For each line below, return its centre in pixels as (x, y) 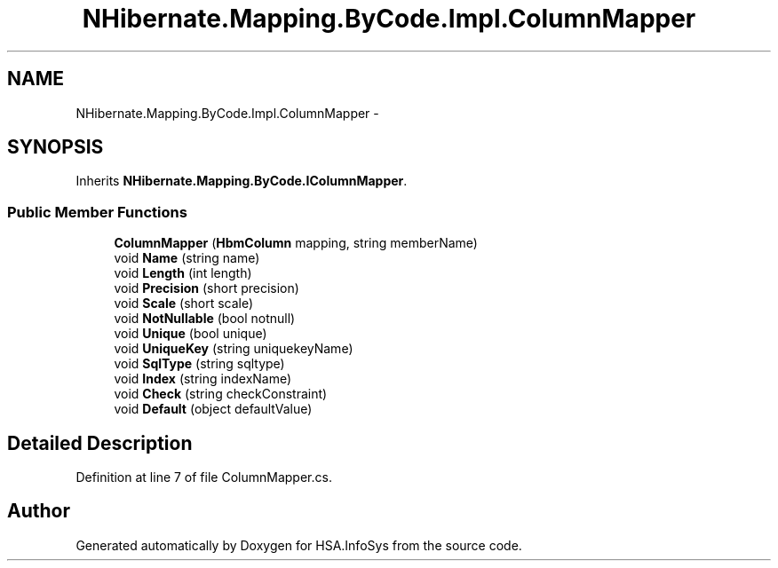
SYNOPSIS (56, 147)
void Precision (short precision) (206, 288)
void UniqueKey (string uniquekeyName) (234, 349)
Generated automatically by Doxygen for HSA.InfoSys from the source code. (299, 545)
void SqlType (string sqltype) (199, 364)
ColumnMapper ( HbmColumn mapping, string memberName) (296, 243)
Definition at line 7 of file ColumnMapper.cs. (204, 477)
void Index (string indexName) (203, 379)
